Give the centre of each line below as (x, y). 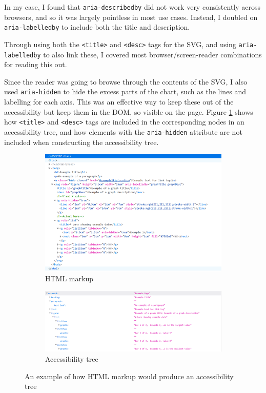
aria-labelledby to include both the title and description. (97, 27)
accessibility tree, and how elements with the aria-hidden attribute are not (123, 131)
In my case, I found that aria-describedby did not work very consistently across (132, 7)
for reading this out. (36, 64)
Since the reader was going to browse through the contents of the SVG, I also (126, 81)
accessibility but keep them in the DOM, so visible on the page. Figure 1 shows (129, 111)
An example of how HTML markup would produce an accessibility (129, 376)
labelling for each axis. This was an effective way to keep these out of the (119, 102)
